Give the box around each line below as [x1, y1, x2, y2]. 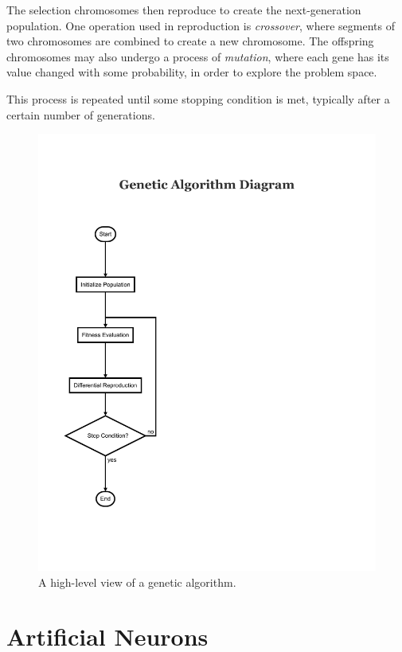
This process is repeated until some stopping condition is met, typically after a [6, 90, 390, 107]
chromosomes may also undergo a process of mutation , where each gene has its [6, 48, 389, 64]
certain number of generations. [6, 106, 155, 123]
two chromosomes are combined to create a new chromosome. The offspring [6, 33, 374, 49]
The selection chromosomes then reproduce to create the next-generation [6, 2, 361, 18]
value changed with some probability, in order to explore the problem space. [6, 64, 377, 80]
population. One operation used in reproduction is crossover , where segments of [6, 17, 395, 33]
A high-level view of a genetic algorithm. [38, 573, 236, 590]
